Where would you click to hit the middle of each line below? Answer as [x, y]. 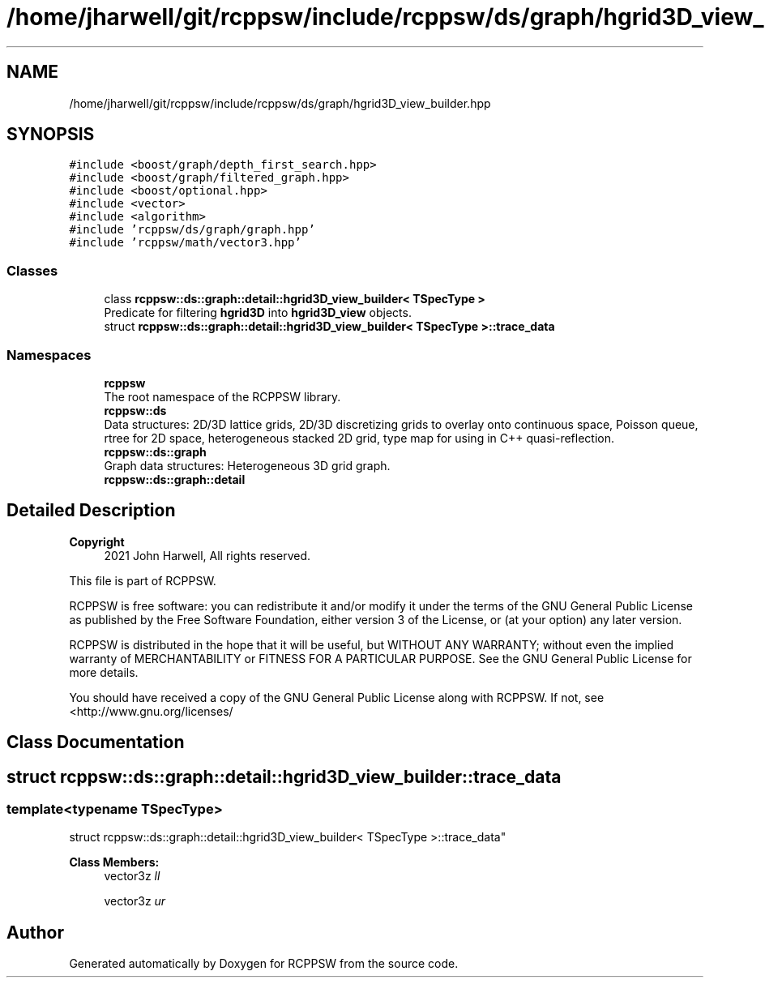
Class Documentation [96, 742]
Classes [32, 270]
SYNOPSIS [51, 135]
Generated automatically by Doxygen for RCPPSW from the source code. [264, 964]
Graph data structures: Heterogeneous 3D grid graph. [247, 465]
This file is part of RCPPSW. [143, 580]
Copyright [97, 541]
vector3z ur [135, 901]
